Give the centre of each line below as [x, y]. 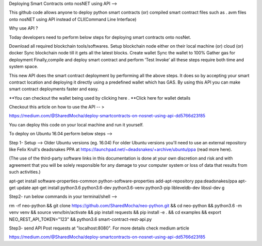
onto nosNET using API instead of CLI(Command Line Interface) [73, 19]
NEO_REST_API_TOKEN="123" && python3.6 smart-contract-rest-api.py [81, 219]
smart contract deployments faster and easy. [54, 89]
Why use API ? [24, 28]
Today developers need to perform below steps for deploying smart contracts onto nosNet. [100, 37]
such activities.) [25, 172]
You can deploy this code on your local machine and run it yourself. [76, 124]
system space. [24, 67]
